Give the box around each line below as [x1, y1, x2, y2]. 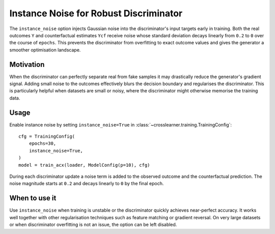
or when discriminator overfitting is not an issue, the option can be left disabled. [9, 222, 177, 228]
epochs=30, [29, 141, 57, 146]
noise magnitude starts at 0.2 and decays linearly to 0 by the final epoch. [9, 180, 164, 187]
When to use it [9, 194, 57, 202]
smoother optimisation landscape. [9, 46, 81, 53]
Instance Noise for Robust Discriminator [9, 8, 183, 19]
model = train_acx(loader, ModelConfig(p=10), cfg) [18, 162, 150, 168]
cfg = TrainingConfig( [18, 134, 75, 140]
